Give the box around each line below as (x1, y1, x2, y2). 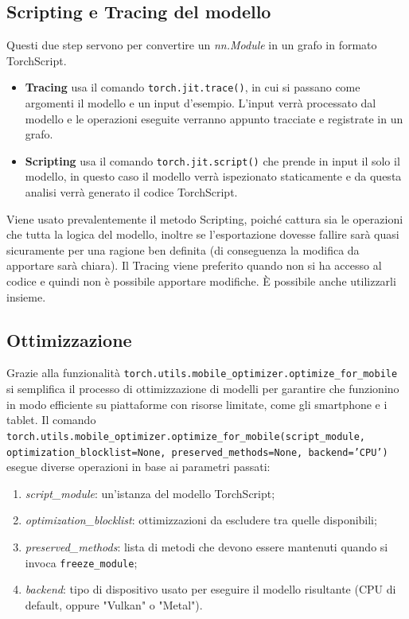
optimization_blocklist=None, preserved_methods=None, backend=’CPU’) (6, 446, 388, 458)
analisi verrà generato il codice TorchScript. (25, 184, 238, 200)
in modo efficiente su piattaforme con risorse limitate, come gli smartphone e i (6, 395, 388, 412)
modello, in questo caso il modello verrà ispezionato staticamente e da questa (25, 168, 402, 185)
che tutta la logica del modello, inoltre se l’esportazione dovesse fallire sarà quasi (6, 226, 399, 243)
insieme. (6, 288, 46, 305)
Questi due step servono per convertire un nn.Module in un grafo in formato (6, 37, 377, 53)
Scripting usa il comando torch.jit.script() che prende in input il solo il (25, 152, 400, 169)
